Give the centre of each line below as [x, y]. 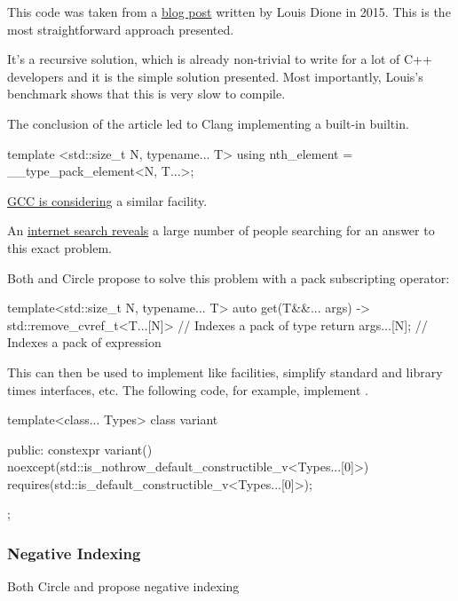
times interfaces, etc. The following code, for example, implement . [188, 389]
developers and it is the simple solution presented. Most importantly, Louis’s [215, 76]
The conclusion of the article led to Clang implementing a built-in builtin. [208, 123]
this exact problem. [59, 247]
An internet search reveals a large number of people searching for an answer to [221, 230]
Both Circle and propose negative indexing [123, 586]
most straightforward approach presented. [121, 29]
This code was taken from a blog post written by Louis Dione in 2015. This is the [229, 12]
